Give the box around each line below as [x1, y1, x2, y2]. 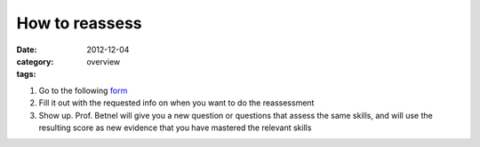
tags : [16, 69, 36, 80]
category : [16, 56, 54, 66]
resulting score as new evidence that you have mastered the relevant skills [38, 122, 312, 133]
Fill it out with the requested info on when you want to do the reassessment [38, 97, 315, 108]
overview [86, 56, 120, 66]
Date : [16, 44, 37, 55]
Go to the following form [38, 85, 128, 96]
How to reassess [16, 13, 142, 33]
